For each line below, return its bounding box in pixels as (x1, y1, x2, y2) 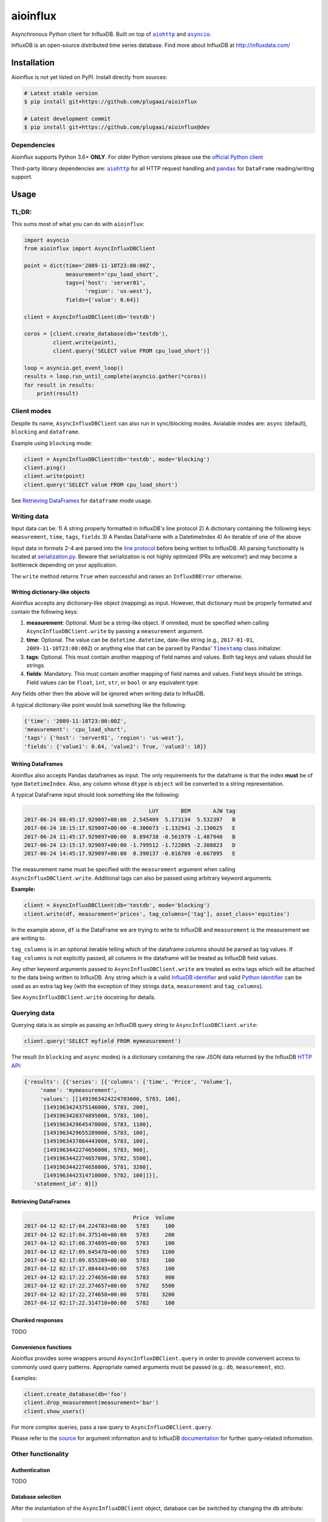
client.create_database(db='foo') (24, 1391, 127, 1398)
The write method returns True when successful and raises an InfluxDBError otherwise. (11, 572, 243, 580)
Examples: (11, 1375, 38, 1382)
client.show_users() (24, 1408, 85, 1415)
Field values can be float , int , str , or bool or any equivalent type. (26, 679, 200, 686)
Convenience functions (11, 1343, 72, 1351)
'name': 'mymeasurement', (39, 1087, 118, 1094)
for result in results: (24, 381, 95, 388)
